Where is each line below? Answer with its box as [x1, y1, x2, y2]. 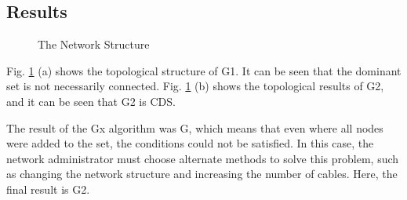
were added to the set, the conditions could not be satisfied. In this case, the [6, 135, 374, 151]
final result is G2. [6, 180, 90, 197]
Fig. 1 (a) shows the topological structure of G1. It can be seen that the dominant [6, 62, 402, 78]
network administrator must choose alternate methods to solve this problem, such [6, 150, 399, 166]
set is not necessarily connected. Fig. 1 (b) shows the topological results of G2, [6, 78, 384, 94]
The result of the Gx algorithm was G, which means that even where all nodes [6, 119, 383, 136]
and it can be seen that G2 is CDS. [6, 93, 176, 109]
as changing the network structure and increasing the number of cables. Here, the [6, 165, 398, 182]
